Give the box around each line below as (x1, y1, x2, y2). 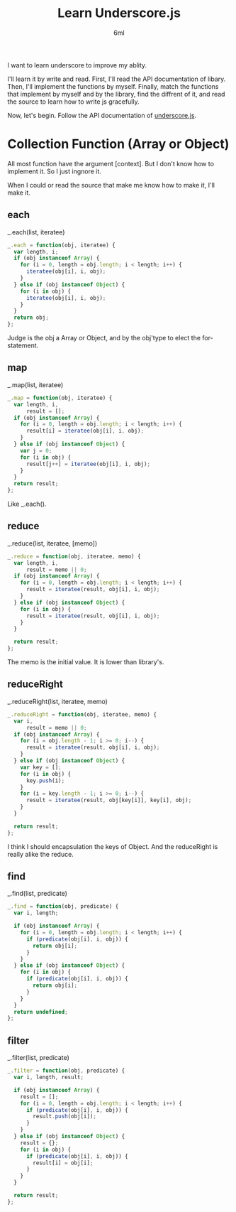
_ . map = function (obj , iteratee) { (7, 394, 113, 401)
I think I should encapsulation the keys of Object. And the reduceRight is (7, 842, 218, 850)
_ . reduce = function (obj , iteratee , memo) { (7, 553, 141, 560)
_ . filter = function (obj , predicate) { (7, 1067, 125, 1074)
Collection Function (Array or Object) (7, 136, 230, 152)
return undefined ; (13, 1008, 69, 1015)
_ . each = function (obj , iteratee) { (7, 242, 116, 249)
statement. (7, 341, 39, 350)
